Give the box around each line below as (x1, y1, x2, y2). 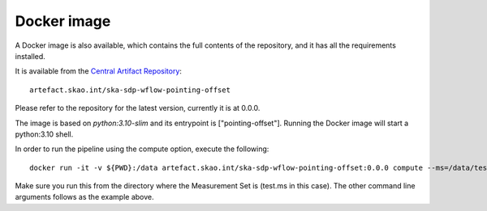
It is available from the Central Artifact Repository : (15, 66, 183, 76)
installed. (15, 51, 46, 61)
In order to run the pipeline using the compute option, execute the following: (15, 144, 269, 154)
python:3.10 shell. (15, 129, 74, 139)
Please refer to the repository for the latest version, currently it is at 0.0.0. (15, 103, 261, 113)
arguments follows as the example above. (15, 192, 154, 202)
